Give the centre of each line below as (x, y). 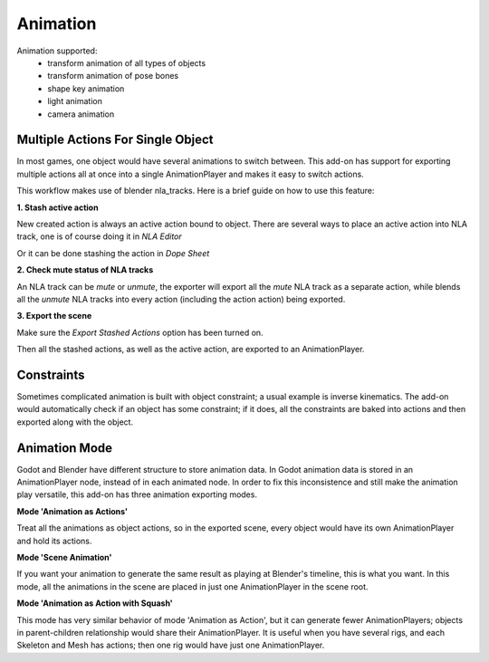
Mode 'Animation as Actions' (72, 511)
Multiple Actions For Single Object (115, 140)
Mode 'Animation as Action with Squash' (95, 603)
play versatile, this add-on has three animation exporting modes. (137, 494)
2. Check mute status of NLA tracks (85, 270)
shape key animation (86, 88)
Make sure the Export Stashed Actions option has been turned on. (140, 332)
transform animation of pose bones (113, 76)
